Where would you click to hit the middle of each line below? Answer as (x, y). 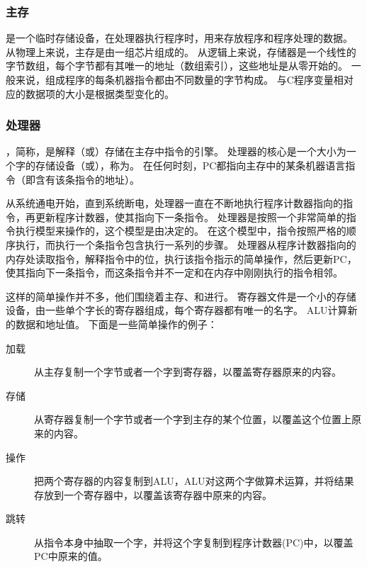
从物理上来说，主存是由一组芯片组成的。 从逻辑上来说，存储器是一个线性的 (181, 51)
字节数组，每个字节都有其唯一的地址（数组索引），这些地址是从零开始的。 (177, 66)
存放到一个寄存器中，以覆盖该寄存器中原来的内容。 (153, 494)
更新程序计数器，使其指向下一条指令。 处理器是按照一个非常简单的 (191, 217)
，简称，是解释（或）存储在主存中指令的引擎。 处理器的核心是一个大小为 (176, 151)
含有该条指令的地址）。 (87, 179)
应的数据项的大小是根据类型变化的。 (90, 93)
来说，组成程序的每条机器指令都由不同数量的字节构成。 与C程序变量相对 (184, 79)
